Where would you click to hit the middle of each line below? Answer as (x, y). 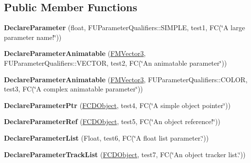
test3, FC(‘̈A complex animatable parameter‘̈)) (73, 89)
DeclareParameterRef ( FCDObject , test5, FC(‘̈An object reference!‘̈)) (112, 121)
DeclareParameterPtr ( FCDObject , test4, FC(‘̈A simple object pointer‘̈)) (117, 105)
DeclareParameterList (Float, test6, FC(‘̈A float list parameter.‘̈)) (106, 137)
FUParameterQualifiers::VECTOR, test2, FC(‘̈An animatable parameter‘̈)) (116, 63)
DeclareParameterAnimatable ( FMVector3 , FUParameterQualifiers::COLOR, (126, 79)
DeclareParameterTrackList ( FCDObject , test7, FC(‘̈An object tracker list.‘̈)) (125, 154)
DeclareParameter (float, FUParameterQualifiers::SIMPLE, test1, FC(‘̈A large (125, 27)
